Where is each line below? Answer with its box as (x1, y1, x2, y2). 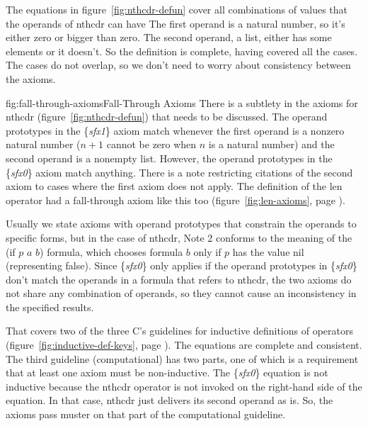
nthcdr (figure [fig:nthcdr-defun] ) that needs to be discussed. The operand (6, 109, 328, 124)
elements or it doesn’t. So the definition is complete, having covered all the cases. (6, 43, 358, 58)
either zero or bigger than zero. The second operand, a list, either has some (6, 30, 332, 45)
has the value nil (232, 244, 304, 259)
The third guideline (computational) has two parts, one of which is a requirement (6, 351, 359, 366)
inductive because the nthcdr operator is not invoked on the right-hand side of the (6, 379, 362, 393)
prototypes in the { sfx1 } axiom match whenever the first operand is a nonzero (6, 123, 345, 138)
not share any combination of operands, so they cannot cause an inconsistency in (6, 286, 357, 301)
